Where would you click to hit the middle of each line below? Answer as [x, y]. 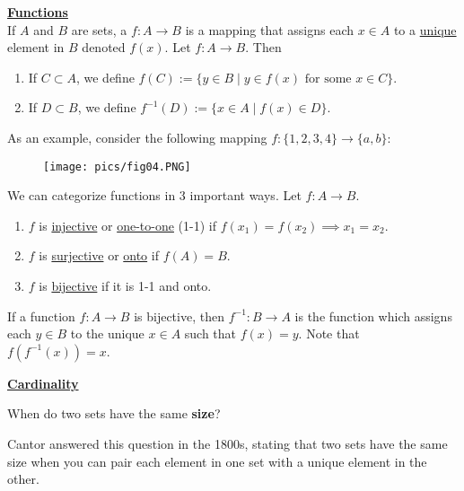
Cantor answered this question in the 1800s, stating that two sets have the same [228, 443]
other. [23, 479]
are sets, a [99, 29]
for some [328, 79]
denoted [104, 47]
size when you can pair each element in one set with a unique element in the [217, 461]
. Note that [329, 333]
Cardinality [43, 383]
